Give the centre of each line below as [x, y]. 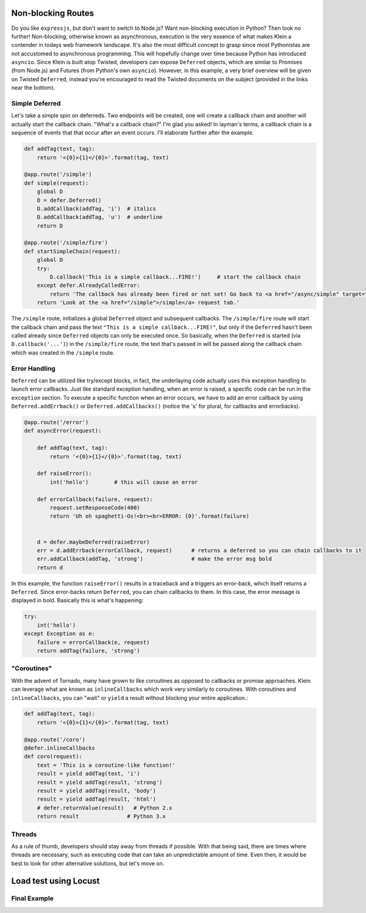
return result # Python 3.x [101, 817]
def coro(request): [53, 756]
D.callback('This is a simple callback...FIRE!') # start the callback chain [175, 277]
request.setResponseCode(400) [95, 507]
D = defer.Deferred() [69, 200]
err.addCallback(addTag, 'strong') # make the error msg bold [154, 559]
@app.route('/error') [56, 422]
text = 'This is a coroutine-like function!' [106, 765]
